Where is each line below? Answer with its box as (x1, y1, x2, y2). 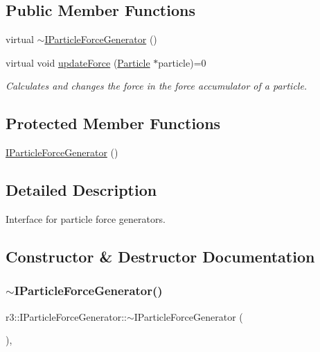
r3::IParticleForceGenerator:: (6, 309, 127, 324)
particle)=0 (158, 55, 206, 69)
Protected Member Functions (6, 112, 221, 134)
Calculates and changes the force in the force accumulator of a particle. (6, 78, 308, 93)
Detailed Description (6, 179, 157, 201)
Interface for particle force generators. (6, 211, 166, 226)
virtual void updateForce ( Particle (6, 55, 150, 69)
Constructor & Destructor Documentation (6, 245, 315, 267)
